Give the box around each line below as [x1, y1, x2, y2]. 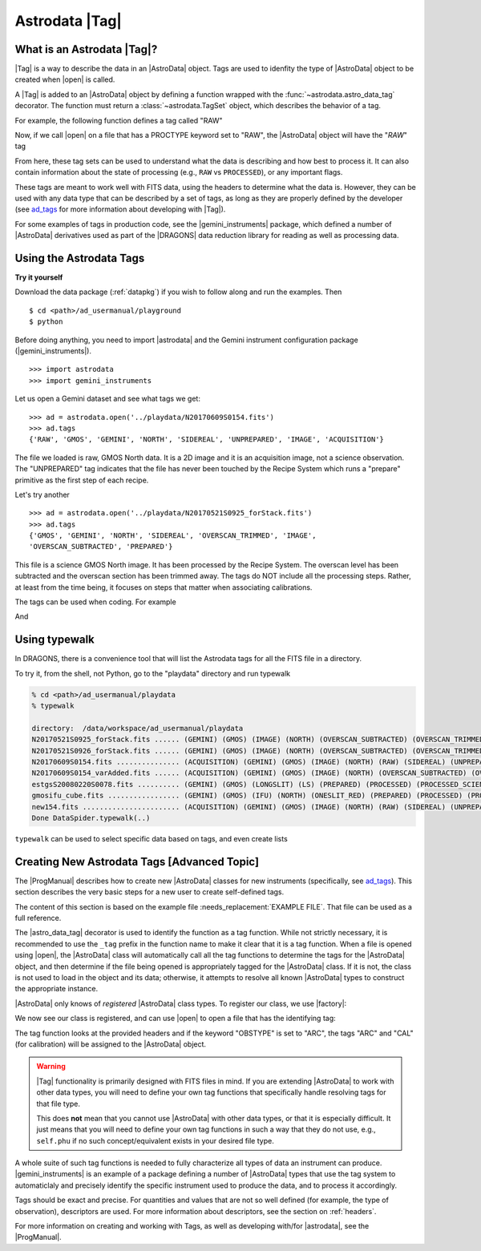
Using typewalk [14, 633, 95, 647]
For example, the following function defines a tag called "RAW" [14, 115, 224, 125]
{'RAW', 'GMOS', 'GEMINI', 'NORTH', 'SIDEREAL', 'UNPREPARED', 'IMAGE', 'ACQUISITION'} [29, 435, 385, 444]
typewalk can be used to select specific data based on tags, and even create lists [14, 833, 288, 843]
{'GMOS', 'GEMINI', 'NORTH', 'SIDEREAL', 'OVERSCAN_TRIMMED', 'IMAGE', [29, 531, 317, 540]
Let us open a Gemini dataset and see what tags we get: [14, 393, 200, 404]
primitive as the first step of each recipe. [14, 475, 149, 485]
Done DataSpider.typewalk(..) [31, 813, 151, 822]
